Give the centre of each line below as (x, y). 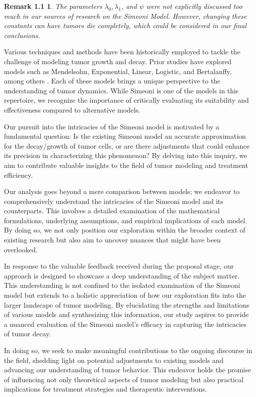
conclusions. (22, 35)
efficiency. (18, 175)
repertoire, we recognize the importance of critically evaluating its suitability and (127, 100)
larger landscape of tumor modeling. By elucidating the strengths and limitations (127, 304)
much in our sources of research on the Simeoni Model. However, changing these (126, 16)
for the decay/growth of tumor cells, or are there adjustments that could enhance (127, 145)
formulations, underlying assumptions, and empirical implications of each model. (126, 220)
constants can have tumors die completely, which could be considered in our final (125, 25)
